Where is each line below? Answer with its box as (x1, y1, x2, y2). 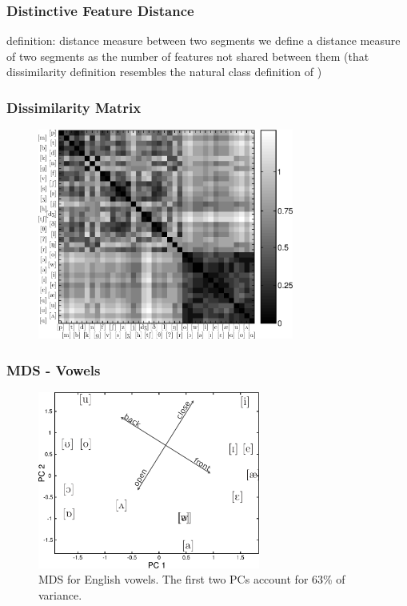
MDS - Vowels (6, 359, 101, 379)
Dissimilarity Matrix (6, 97, 142, 117)
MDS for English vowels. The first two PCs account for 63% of (38, 571, 345, 588)
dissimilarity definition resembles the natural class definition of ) (6, 63, 322, 80)
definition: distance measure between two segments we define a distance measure (6, 32, 401, 49)
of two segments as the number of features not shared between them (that (6, 47, 369, 64)
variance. (38, 587, 82, 604)
